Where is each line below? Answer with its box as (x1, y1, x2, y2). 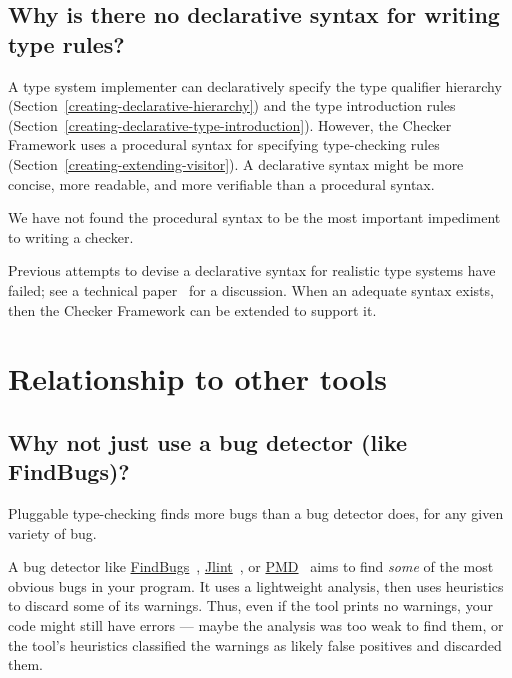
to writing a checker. (8, 226, 134, 247)
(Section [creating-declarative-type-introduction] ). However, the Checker (8, 114, 452, 135)
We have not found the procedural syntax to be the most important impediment (8, 207, 501, 228)
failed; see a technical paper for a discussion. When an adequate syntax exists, (8, 279, 494, 300)
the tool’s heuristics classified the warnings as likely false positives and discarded (8, 634, 502, 655)
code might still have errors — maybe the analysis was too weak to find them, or (8, 615, 504, 636)
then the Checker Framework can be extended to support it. (8, 299, 377, 320)
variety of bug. (8, 522, 97, 543)
